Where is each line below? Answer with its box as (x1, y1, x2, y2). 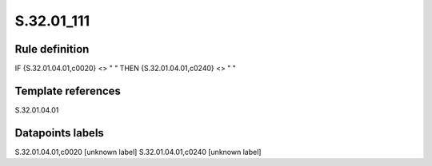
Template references (14, 84, 122, 97)
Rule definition (14, 42, 90, 56)
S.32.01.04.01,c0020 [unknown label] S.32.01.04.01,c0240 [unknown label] (14, 147, 262, 156)
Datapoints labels (14, 126, 104, 140)
